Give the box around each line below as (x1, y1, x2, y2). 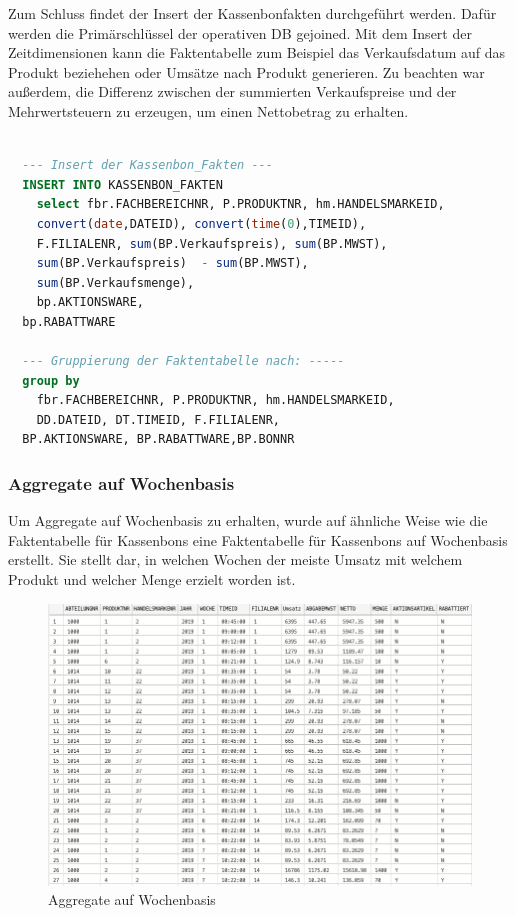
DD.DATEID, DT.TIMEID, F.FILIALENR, (36, 412, 281, 427)
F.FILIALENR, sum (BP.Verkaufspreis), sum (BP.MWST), (36, 236, 388, 251)
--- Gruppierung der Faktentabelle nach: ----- (22, 354, 345, 369)
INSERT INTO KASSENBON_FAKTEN (22, 177, 223, 192)
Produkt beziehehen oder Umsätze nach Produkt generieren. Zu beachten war (8, 61, 485, 82)
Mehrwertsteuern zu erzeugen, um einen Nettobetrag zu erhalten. (8, 100, 409, 121)
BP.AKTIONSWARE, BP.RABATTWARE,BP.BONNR (22, 432, 295, 447)
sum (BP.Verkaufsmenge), (36, 275, 195, 290)
